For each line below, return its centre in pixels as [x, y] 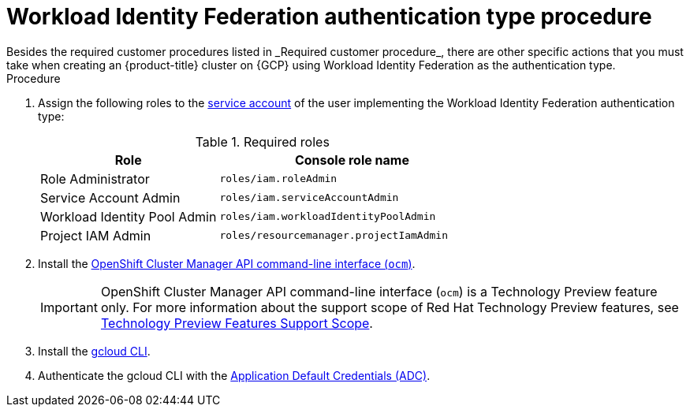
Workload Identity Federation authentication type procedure [329, 17]
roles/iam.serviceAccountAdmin [309, 198]
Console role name [352, 160]
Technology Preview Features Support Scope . [237, 323]
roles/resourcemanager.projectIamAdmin [334, 236]
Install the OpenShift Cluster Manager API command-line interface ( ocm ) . [227, 263]
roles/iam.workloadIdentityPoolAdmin [328, 217]
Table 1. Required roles [262, 141]
